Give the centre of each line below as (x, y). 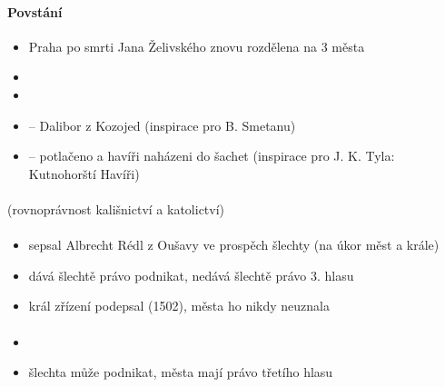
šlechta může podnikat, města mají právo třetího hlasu (181, 372)
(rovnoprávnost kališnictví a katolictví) (116, 208)
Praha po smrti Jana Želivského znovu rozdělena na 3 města (197, 46)
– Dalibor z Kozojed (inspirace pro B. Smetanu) (162, 125)
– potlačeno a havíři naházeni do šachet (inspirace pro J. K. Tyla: (212, 156)
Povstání (35, 11)
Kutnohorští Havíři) (84, 173)
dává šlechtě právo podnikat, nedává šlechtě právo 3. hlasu (191, 275)
